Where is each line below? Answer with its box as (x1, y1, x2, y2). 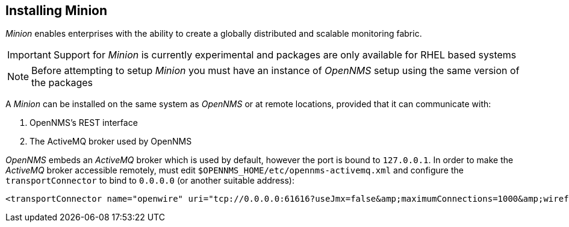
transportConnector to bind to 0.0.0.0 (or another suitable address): (5, 175, 294, 186)
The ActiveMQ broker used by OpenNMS (30, 136, 192, 147)
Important (7, 49, 51, 61)
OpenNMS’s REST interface (30, 117, 138, 128)
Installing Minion (5, 3, 108, 18)
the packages (31, 76, 93, 89)
